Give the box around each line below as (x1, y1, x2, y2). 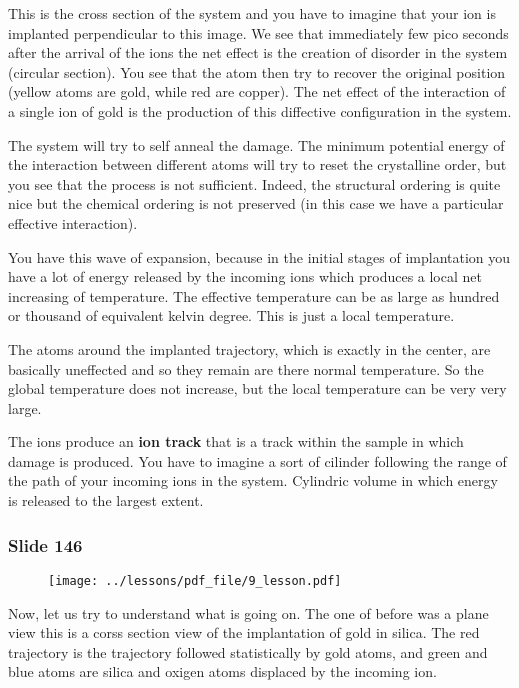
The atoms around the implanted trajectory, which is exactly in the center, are (8, 338, 491, 359)
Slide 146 (8, 532, 83, 557)
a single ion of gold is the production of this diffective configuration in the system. (8, 100, 512, 121)
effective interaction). (8, 212, 138, 233)
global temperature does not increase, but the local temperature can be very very (8, 378, 507, 399)
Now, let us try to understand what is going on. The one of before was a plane (8, 602, 489, 623)
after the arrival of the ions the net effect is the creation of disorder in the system (8, 42, 508, 63)
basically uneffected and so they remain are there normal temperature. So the (8, 358, 484, 379)
